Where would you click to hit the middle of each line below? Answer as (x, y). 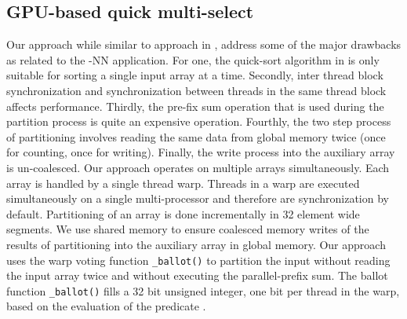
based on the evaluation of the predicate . (106, 306)
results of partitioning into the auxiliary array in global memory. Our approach (196, 244)
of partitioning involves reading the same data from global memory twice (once (196, 136)
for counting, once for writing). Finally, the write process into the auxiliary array (201, 152)
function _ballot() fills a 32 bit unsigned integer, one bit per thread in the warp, (203, 290)
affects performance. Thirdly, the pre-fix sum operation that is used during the (195, 106)
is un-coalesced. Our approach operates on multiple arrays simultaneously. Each (198, 167)
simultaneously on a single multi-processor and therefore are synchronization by (198, 198)
